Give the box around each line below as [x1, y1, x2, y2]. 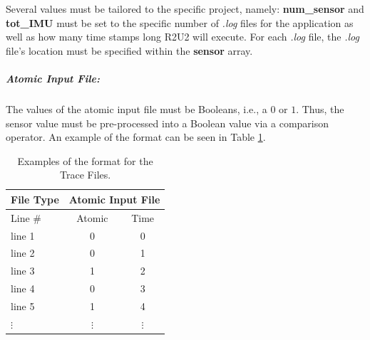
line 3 [11, 263, 35, 278]
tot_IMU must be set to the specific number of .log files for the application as [6, 15, 354, 30]
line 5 [11, 298, 35, 313]
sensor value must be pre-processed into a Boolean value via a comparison [6, 115, 329, 130]
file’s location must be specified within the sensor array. [6, 43, 253, 58]
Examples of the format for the [17, 153, 153, 168]
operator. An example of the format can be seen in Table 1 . [6, 129, 266, 144]
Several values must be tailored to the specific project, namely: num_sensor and [6, 1, 364, 16]
